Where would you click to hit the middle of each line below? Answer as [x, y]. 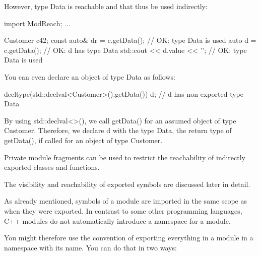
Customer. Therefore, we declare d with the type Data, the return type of [118, 130]
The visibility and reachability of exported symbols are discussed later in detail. [127, 184]
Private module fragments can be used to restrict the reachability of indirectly [125, 157]
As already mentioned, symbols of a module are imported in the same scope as [125, 201]
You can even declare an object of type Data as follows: [90, 76]
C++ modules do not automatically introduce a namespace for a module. [117, 220]
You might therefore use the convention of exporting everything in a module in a [129, 238]
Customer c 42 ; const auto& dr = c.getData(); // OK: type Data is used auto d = [130, 40]
